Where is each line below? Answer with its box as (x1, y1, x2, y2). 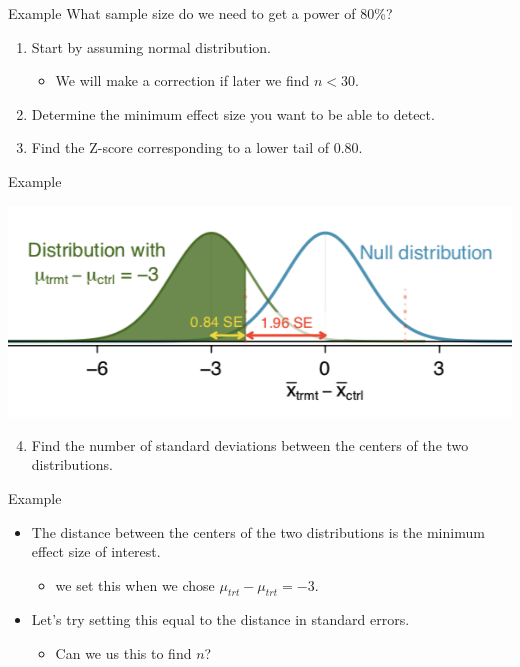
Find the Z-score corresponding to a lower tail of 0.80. (31, 137, 363, 158)
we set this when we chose (55, 574, 215, 595)
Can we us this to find (55, 643, 192, 664)
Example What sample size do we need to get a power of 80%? (8, 3, 393, 23)
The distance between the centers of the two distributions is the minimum (31, 521, 485, 542)
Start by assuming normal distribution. (31, 36, 271, 57)
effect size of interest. (31, 541, 161, 562)
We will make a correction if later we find (55, 70, 310, 91)
